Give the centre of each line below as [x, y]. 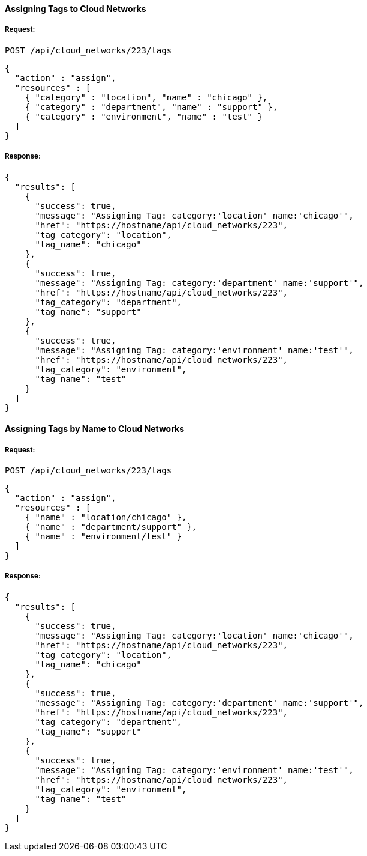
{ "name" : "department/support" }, [111, 527]
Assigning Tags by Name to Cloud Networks [95, 429]
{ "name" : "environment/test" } [103, 536]
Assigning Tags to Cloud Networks [76, 9]
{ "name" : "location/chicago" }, [106, 517]
